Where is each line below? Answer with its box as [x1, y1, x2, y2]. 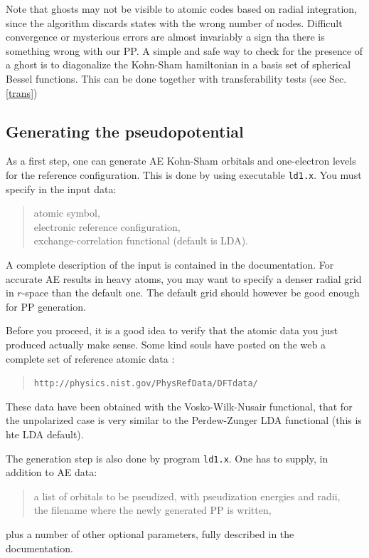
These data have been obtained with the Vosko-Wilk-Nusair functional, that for [6, 398, 353, 413]
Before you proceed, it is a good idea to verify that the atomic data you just [6, 323, 338, 338]
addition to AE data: [6, 465, 97, 480]
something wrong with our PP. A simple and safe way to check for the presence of [6, 43, 363, 58]
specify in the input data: [6, 181, 117, 196]
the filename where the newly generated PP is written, [33, 502, 272, 517]
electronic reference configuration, [33, 219, 181, 234]
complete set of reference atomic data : [6, 351, 175, 366]
